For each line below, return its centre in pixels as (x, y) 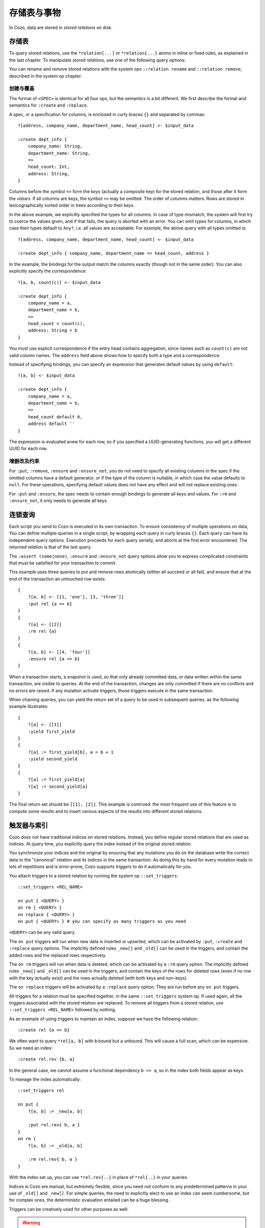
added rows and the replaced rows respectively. (58, 955)
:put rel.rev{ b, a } (54, 1125)
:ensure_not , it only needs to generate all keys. (58, 501)
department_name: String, (59, 153)
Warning (31, 1223)
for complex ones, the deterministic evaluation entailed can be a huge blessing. (89, 1200)
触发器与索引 (28, 825)
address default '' (51, 424)
